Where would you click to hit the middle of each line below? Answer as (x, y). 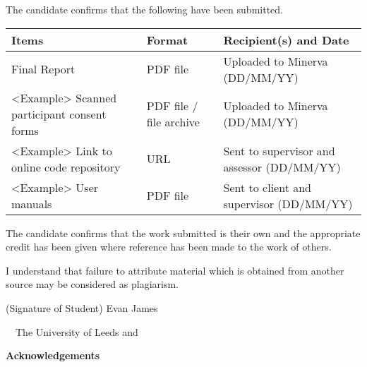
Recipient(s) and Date (286, 40)
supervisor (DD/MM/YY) (288, 203)
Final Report (43, 69)
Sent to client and (267, 187)
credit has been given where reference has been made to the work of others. (169, 247)
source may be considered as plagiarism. (92, 284)
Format (167, 40)
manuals (32, 203)
